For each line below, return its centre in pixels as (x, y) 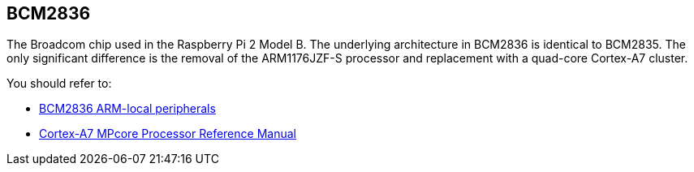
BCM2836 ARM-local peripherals (127, 109)
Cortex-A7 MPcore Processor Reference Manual (168, 134)
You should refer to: (59, 84)
